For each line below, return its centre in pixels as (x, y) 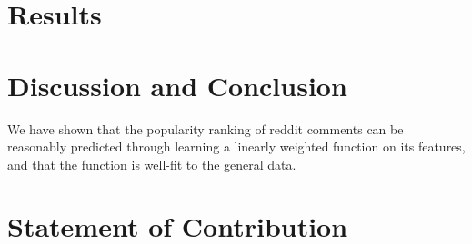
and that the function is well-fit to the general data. (152, 164)
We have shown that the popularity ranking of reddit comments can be (206, 128)
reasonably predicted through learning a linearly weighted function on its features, (236, 146)
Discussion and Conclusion (177, 85)
